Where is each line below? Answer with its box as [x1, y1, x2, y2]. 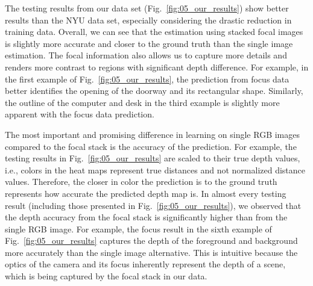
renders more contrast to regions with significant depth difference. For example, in [5, 60, 309, 73]
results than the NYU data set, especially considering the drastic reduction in [5, 13, 292, 26]
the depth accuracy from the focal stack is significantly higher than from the [5, 211, 288, 223]
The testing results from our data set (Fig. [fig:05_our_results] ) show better [5, 2, 289, 14]
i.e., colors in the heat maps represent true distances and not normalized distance [5, 163, 306, 176]
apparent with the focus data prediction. [5, 108, 154, 120]
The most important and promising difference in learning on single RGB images [5, 128, 300, 140]
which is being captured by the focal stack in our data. [5, 270, 207, 282]
